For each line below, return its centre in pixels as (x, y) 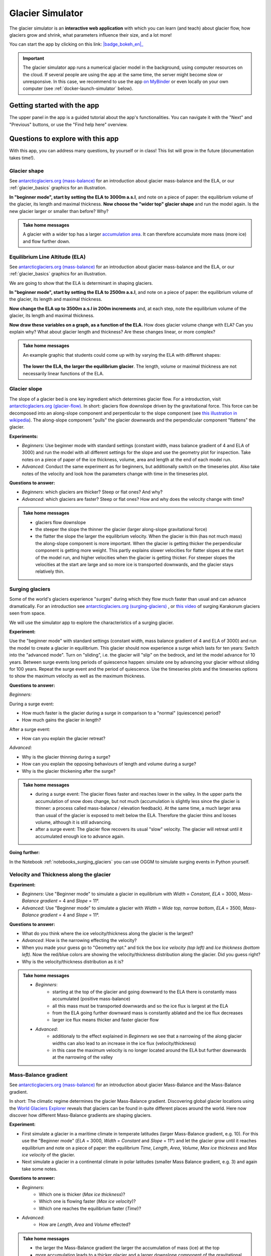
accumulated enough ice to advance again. (80, 836)
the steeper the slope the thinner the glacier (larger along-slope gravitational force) (121, 529)
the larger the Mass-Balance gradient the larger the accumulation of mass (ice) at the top (127, 1248)
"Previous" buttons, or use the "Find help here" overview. (69, 124)
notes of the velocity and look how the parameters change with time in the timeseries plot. (115, 474)
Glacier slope (26, 389)
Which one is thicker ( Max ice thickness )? (82, 1194)
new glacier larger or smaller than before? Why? (59, 211)
